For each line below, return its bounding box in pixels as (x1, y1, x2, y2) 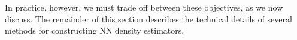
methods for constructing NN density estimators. (5, 24, 184, 36)
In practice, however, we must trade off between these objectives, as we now (5, 1, 283, 13)
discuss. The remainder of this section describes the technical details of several (5, 12, 292, 25)
